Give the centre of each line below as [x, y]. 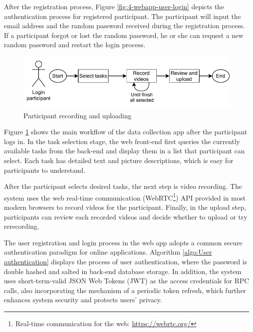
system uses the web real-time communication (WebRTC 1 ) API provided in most [125, 197]
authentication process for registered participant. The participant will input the [123, 16]
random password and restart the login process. [75, 45]
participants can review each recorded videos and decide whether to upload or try [126, 216]
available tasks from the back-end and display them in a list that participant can [124, 151]
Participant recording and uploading [78, 115]
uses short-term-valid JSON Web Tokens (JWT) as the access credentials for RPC [126, 281]
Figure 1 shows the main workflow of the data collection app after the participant [126, 132]
